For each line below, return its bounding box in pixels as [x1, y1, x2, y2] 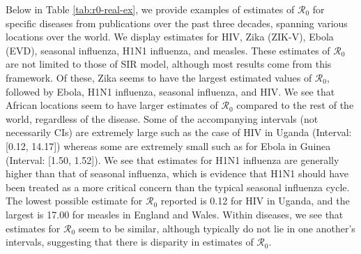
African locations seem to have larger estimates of [6, 98, 218, 112]
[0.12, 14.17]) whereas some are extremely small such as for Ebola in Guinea [6, 138, 331, 153]
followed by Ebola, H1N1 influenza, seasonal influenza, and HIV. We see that [6, 84, 335, 98]
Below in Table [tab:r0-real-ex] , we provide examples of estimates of [6, 2, 295, 16]
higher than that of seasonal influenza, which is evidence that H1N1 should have [6, 166, 348, 181]
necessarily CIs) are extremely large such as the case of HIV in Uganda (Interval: [6, 125, 352, 140]
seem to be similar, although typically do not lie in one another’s [78, 221, 355, 235]
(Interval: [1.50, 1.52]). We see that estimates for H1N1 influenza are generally [6, 152, 339, 167]
